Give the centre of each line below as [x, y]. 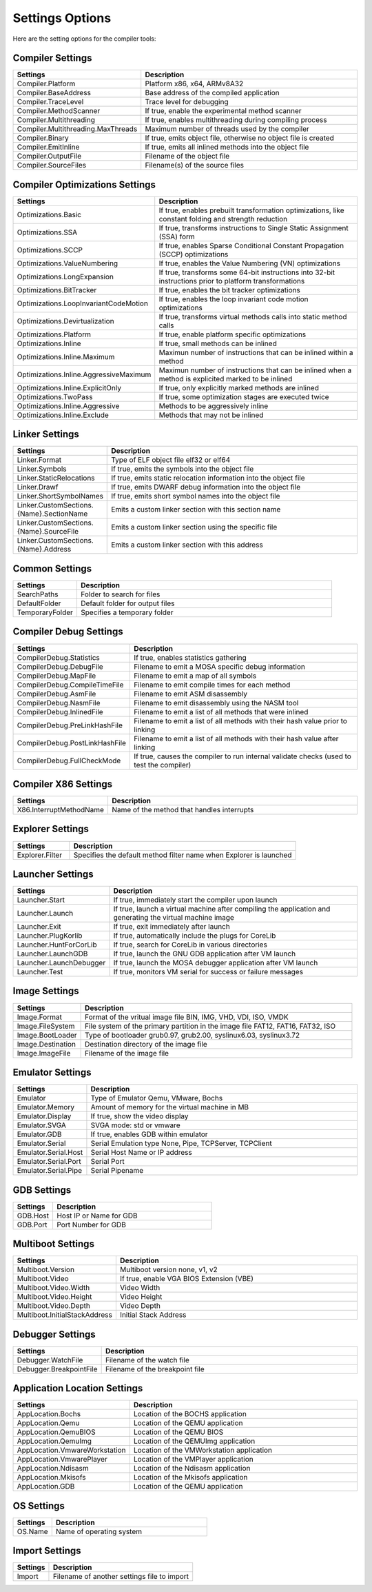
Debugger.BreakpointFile [57, 1369]
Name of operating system [99, 1531]
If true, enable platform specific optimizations [232, 334]
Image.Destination [46, 1044]
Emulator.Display [44, 1116]
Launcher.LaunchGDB [52, 954]
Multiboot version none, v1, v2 [168, 1270]
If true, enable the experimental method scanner [223, 111]
